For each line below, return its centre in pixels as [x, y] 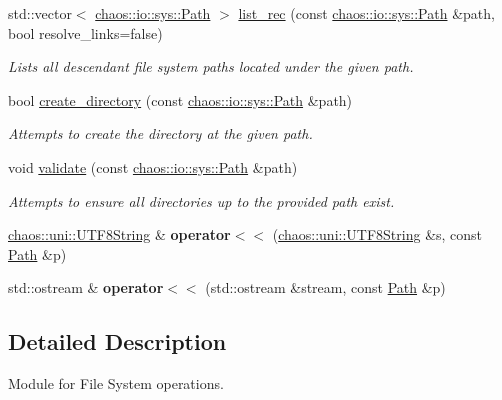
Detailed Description [117, 341]
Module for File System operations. [116, 383]
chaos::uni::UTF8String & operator [119, 234]
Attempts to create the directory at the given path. [160, 133]
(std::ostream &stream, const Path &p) [325, 287]
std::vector [40, 13]
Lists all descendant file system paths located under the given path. [211, 66]
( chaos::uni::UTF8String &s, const [377, 234]
